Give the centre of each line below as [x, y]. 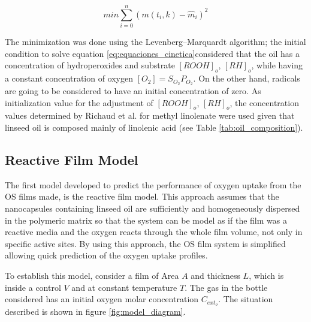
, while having [277, 65]
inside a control [33, 287]
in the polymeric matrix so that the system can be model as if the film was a [146, 220]
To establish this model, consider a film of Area [92, 275]
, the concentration [264, 102]
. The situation [246, 299]
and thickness [215, 275]
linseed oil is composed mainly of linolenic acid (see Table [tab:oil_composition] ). [154, 127]
